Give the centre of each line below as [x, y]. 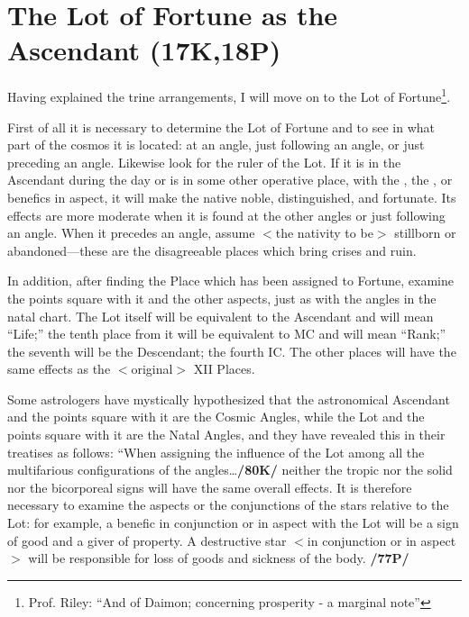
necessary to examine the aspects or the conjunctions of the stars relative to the [228, 505]
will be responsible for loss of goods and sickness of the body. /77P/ [219, 558]
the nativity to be [324, 233]
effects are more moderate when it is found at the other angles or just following [226, 215]
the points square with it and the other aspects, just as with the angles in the [222, 298]
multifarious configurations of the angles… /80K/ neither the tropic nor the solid [230, 470]
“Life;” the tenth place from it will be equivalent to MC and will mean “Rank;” [227, 334]
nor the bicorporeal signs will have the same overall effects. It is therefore [210, 487]
